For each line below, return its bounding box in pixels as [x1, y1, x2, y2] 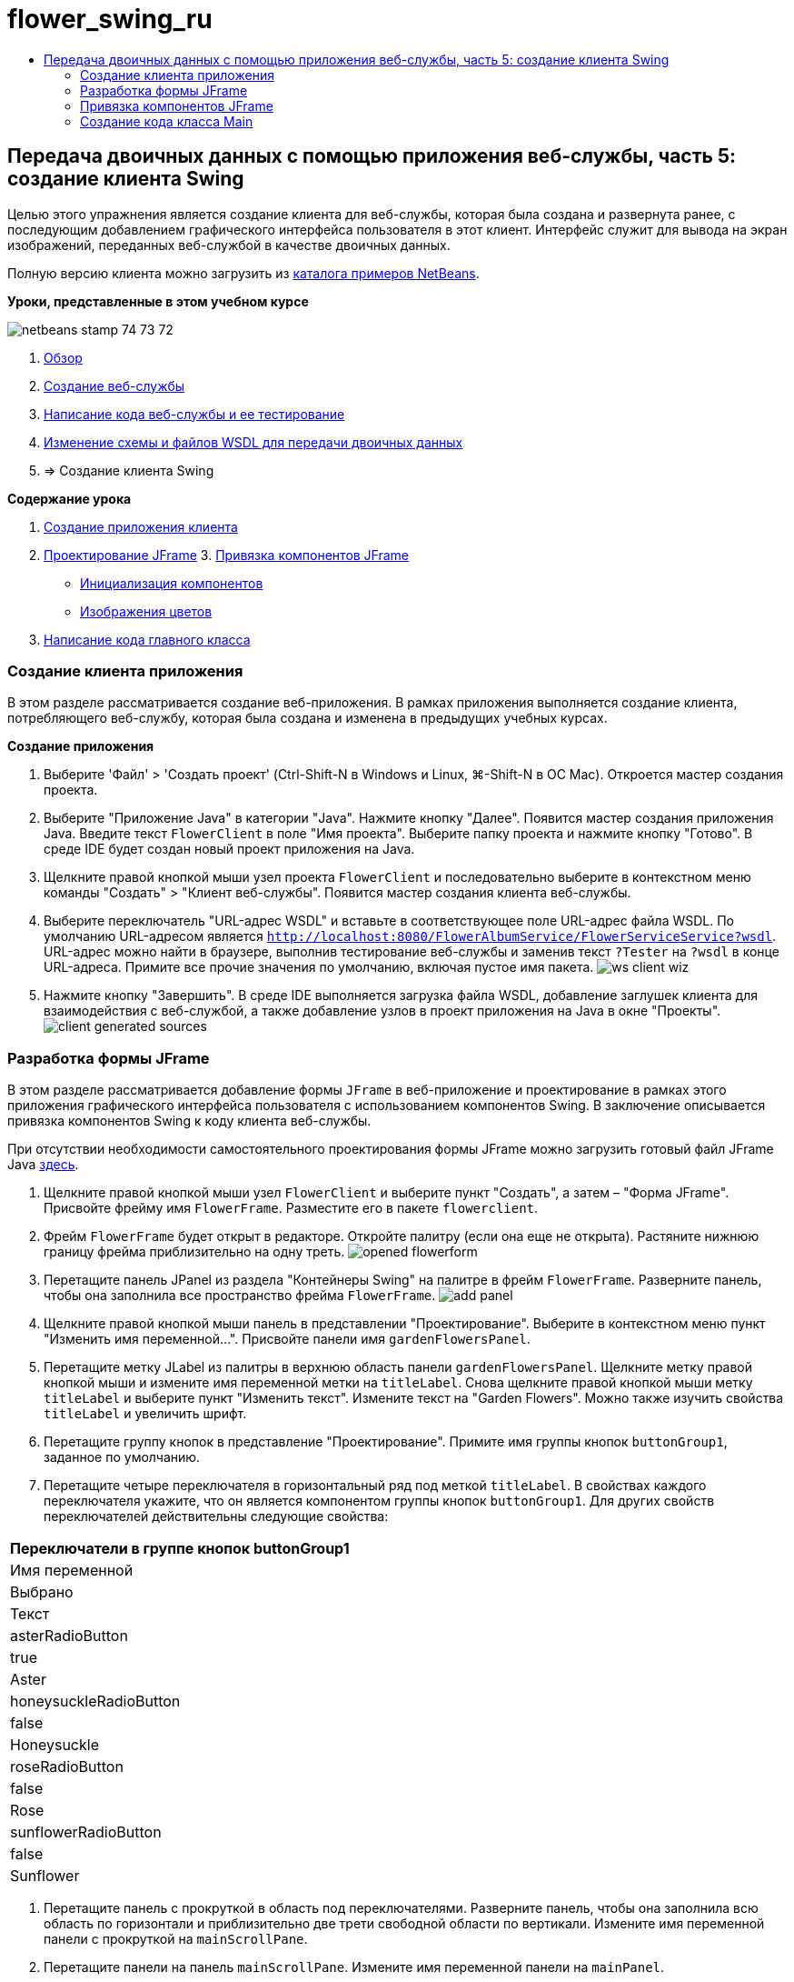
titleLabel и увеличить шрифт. [44, 1406, 247, 1422]
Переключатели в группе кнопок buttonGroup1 [10, 1539, 350, 1558]
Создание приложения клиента [44, 518, 238, 535]
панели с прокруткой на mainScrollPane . [44, 1931, 308, 1947]
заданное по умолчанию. [44, 1449, 201, 1466]
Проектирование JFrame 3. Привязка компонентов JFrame [44, 546, 410, 563]
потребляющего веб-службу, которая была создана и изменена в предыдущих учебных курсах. [7, 710, 608, 726]
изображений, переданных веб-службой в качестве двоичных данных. [7, 236, 451, 253]
